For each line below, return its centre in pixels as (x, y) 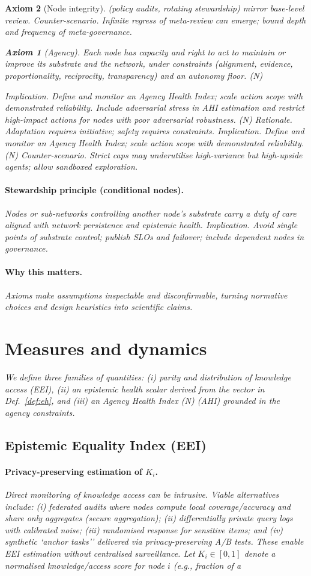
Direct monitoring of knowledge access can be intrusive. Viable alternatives (142, 494)
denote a (260, 553)
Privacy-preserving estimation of (74, 471)
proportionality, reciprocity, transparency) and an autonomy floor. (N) (134, 75)
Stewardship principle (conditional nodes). (95, 190)
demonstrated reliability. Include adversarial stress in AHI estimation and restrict (155, 107)
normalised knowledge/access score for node (85, 565)
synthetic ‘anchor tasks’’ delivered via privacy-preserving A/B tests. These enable (154, 541)
